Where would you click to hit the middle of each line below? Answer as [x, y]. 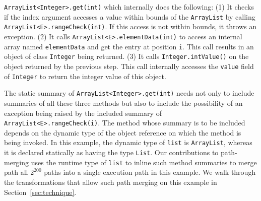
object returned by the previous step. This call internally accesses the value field [129, 66]
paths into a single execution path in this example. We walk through [150, 172]
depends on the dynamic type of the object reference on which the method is [123, 132]
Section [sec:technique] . [40, 192]
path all [16, 172]
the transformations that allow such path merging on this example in [111, 182]
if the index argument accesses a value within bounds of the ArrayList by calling [130, 16]
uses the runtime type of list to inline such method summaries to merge [144, 162]
